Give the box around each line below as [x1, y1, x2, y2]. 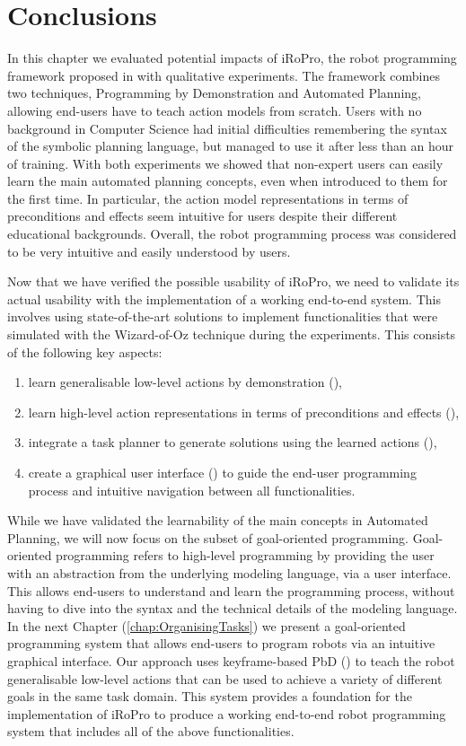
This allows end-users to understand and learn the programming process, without [7, 581, 455, 600]
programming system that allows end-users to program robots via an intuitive [7, 634, 435, 653]
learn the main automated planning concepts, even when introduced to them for [7, 171, 448, 190]
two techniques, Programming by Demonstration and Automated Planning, [7, 83, 421, 102]
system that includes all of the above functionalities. [7, 722, 295, 741]
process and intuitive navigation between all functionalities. [28, 480, 356, 499]
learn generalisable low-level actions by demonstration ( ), [28, 373, 342, 391]
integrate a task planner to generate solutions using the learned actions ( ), [28, 433, 437, 452]
